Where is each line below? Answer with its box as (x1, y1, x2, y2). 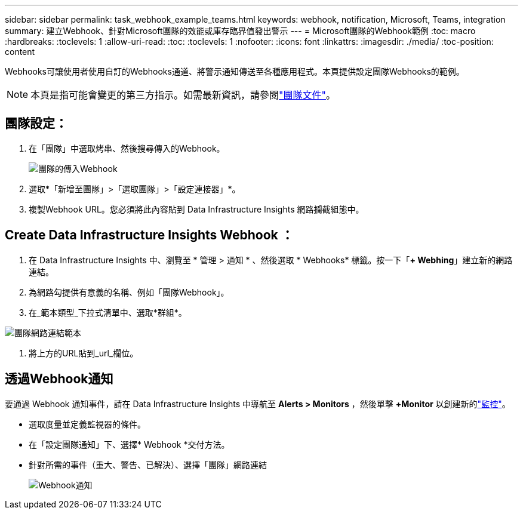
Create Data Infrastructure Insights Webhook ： (5, 227, 294, 243)
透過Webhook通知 (5, 371, 113, 387)
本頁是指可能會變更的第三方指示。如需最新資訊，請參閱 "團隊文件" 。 (30, 89, 336, 101)
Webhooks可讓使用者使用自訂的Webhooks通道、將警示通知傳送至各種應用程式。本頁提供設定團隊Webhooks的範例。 (5, 66, 464, 76)
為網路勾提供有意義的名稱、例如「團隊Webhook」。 (29, 287, 229, 297)
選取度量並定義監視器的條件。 (29, 418, 146, 429)
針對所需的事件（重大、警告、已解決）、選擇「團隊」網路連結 (29, 459, 267, 470)
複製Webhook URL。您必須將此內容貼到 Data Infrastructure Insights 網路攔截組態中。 (29, 204, 364, 214)
